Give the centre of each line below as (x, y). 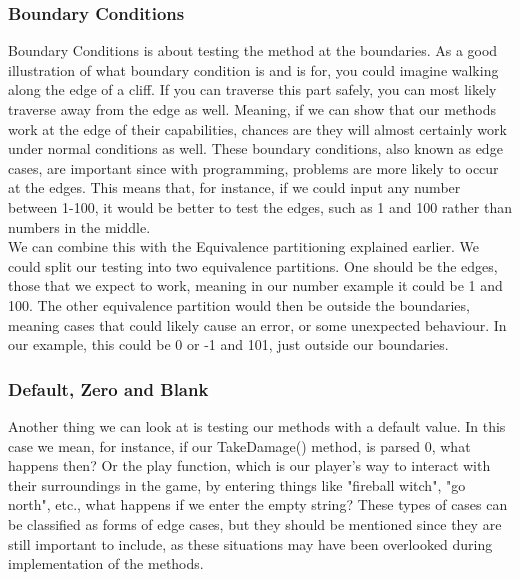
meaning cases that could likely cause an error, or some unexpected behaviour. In (257, 324)
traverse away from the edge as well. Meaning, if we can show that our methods (252, 109)
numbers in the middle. (79, 226)
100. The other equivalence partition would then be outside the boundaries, (239, 304)
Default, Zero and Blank (108, 388)
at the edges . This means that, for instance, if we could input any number (234, 187)
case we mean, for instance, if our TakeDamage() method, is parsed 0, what (239, 445)
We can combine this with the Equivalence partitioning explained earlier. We (243, 246)
